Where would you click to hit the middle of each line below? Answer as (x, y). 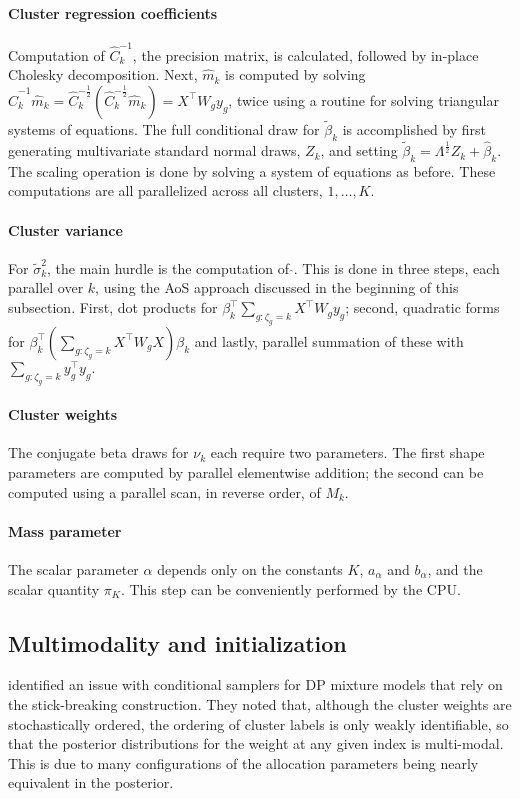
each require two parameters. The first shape (347, 452)
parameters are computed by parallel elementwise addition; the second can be (246, 472)
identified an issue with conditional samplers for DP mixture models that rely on (255, 684)
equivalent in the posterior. (91, 782)
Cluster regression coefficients (113, 12)
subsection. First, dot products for (113, 307)
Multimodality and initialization (177, 642)
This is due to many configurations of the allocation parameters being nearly (243, 762)
